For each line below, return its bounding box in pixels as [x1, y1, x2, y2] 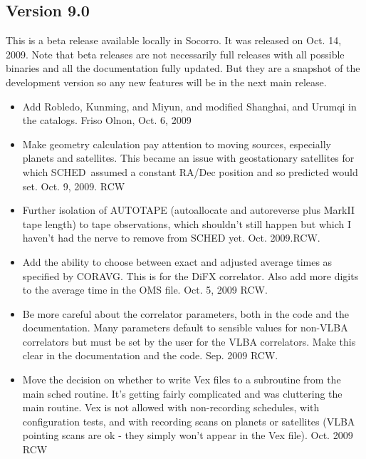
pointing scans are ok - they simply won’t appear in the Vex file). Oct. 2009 [22, 428, 353, 443]
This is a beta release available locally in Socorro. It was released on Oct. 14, [6, 33, 342, 48]
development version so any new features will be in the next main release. [6, 74, 327, 89]
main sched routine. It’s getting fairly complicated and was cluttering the [22, 386, 343, 401]
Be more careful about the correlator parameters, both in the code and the [22, 306, 350, 321]
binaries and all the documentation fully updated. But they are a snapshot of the [6, 61, 360, 76]
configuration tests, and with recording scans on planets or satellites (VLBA [22, 413, 355, 428]
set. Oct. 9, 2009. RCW [22, 178, 125, 193]
